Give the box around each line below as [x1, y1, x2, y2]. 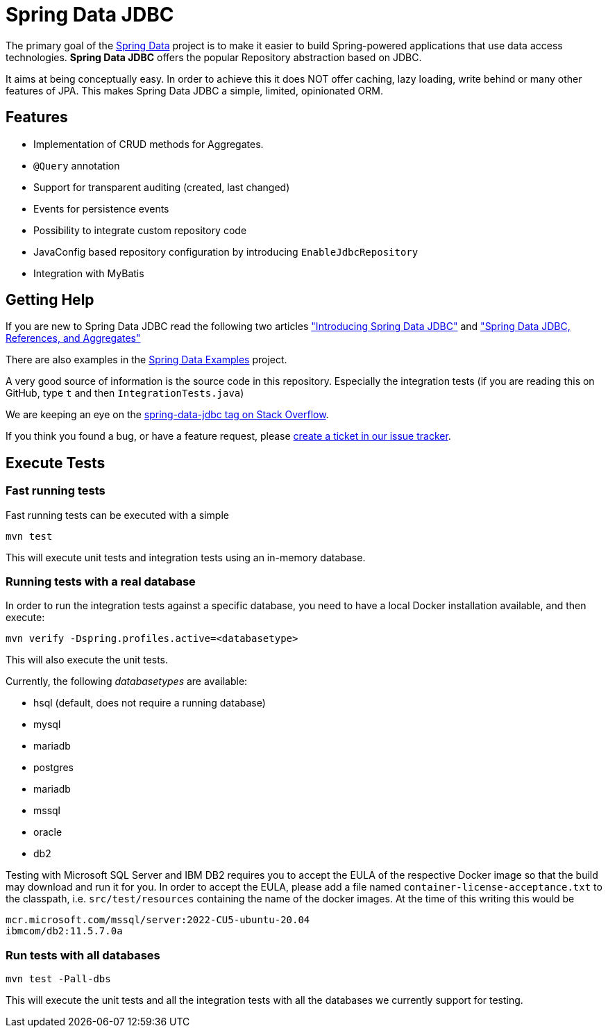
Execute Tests [6, 454, 105, 472]
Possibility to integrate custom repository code [33, 224, 247, 236]
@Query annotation [33, 159, 120, 172]
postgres [33, 761, 74, 774]
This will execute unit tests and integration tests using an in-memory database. [6, 551, 366, 563]
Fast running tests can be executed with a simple [6, 509, 229, 521]
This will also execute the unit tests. [6, 654, 169, 666]
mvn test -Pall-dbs [6, 973, 111, 985]
